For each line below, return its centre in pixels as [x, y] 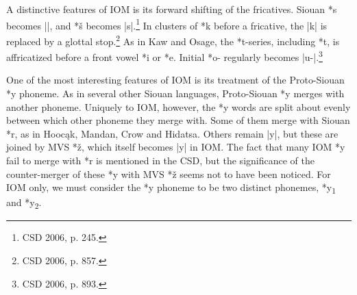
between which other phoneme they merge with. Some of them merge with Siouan [178, 120]
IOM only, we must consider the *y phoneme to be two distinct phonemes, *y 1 [171, 188]
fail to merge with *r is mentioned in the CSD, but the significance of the [160, 160]
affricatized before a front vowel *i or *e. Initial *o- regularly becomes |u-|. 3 [164, 56]
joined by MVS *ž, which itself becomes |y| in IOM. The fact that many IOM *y [176, 147]
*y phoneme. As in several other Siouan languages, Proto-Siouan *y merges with [175, 93]
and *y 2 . [24, 203]
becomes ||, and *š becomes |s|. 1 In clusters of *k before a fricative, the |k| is [167, 24]
